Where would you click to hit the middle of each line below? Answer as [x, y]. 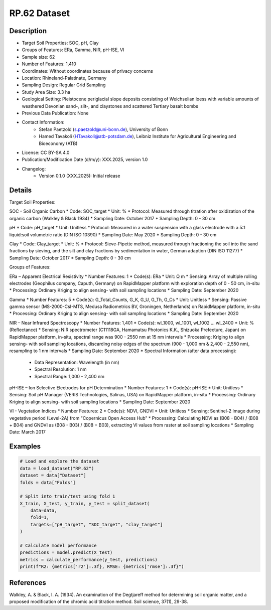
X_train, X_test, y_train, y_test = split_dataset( [85, 503]
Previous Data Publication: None [55, 113]
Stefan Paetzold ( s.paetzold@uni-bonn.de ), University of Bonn [103, 129]
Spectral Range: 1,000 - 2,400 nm [70, 376]
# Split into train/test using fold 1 [67, 496]
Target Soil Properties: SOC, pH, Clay [60, 43]
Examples [25, 446]
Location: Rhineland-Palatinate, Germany [64, 78]
